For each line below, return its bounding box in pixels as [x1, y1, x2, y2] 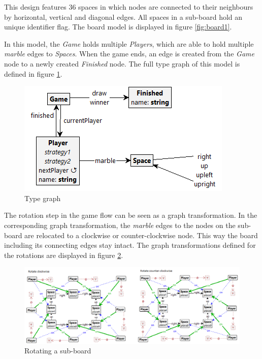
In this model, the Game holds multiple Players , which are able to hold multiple [4, 38, 254, 49]
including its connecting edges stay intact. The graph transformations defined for [4, 240, 256, 250]
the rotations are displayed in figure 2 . [4, 249, 123, 260]
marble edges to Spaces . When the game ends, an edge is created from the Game [4, 48, 254, 59]
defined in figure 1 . [4, 68, 62, 79]
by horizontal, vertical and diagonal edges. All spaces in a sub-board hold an [4, 11, 243, 22]
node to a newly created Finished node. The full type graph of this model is [4, 58, 240, 69]
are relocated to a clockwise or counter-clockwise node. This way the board [24, 230, 258, 240]
